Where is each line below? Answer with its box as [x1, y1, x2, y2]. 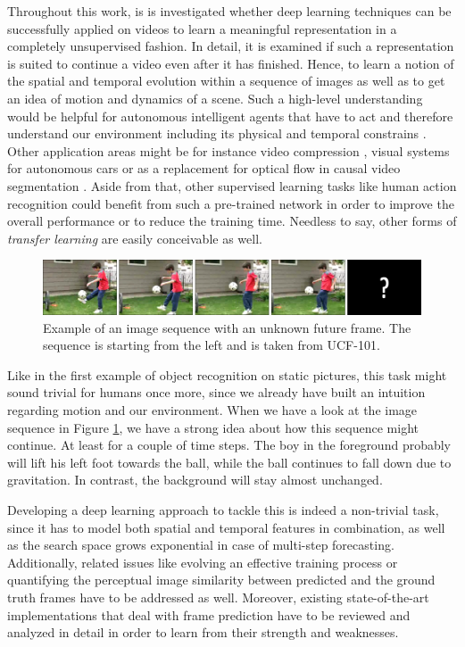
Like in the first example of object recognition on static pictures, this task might [7, 365, 447, 384]
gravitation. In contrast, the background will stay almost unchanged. [7, 470, 383, 489]
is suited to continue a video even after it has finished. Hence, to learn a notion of [7, 54, 454, 72]
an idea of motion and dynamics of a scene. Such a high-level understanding [7, 88, 423, 107]
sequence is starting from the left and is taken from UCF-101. [43, 336, 380, 354]
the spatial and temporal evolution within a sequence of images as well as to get [7, 71, 445, 90]
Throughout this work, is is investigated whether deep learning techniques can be [7, 2, 452, 20]
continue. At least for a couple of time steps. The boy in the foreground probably [7, 435, 452, 454]
